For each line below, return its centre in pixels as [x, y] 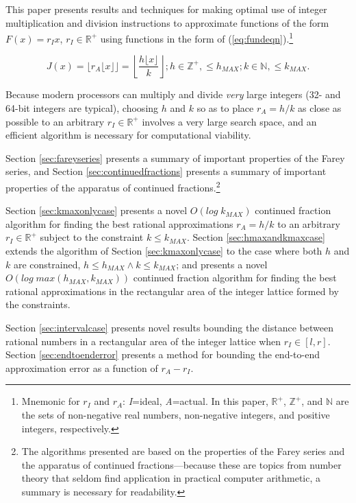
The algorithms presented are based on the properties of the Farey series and [183, 451]
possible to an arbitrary [55, 121]
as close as [320, 108]
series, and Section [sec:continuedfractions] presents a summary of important [166, 171]
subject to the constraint [92, 237]
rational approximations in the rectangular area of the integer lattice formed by [172, 291]
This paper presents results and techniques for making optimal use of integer [166, 9]
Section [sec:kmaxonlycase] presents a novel [97, 210]
